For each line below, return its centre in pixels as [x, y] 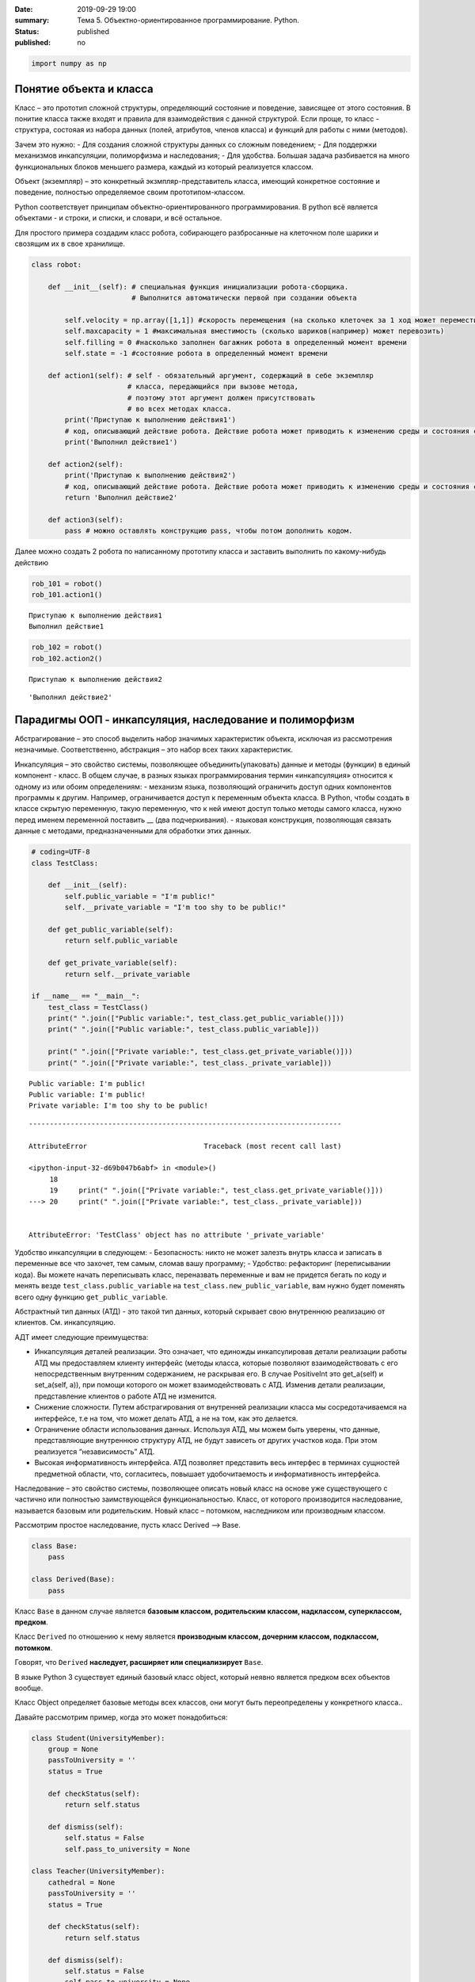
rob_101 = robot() [67, 584]
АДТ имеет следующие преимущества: [82, 1337]
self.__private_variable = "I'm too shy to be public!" [175, 907]
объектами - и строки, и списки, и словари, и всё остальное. [118, 218]
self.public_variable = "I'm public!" [140, 896]
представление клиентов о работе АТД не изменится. [125, 1396]
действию [32, 562]
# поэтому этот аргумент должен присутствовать [221, 398]
